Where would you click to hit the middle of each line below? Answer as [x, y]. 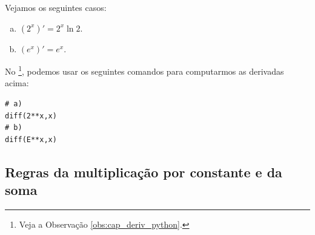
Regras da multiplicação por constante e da [144, 172]
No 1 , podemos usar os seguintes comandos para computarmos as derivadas [144, 70]
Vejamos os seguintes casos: [56, 7]
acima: [17, 83]
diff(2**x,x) [31, 116]
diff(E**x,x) [31, 139]
